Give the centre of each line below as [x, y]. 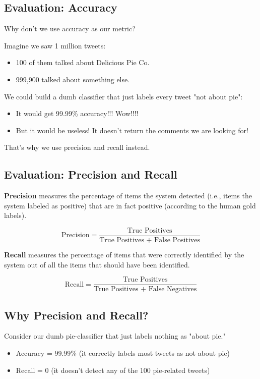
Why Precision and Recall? [76, 315]
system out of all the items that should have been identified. [97, 264]
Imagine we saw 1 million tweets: [55, 45]
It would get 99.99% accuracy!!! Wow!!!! [77, 113]
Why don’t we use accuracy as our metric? [70, 29]
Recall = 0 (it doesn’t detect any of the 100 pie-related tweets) [113, 370]
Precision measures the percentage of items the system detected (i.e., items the [128, 196]
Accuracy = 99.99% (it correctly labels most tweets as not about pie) [123, 353]
